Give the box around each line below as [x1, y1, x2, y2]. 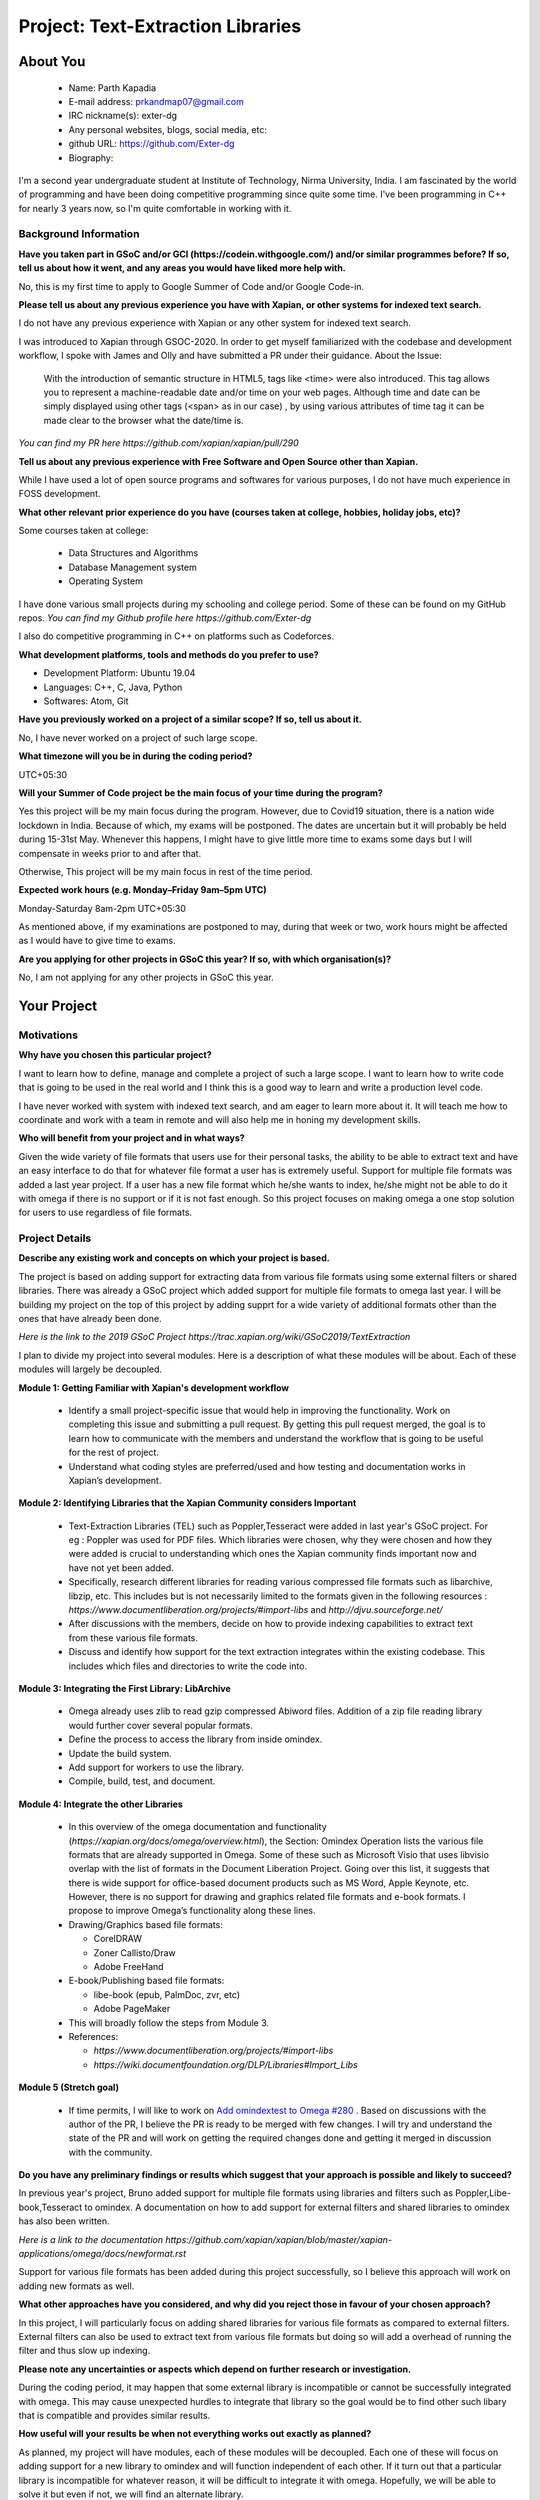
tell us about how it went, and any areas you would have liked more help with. [18, 262, 347, 274]
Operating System [68, 575, 144, 587]
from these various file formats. [68, 1631, 199, 1644]
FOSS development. [18, 488, 101, 500]
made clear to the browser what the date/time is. [43, 414, 244, 426]
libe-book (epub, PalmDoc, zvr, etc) [93, 1988, 240, 2000]
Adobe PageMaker [93, 2003, 171, 2015]
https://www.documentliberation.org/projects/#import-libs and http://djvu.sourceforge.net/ [68, 1604, 444, 1616]
